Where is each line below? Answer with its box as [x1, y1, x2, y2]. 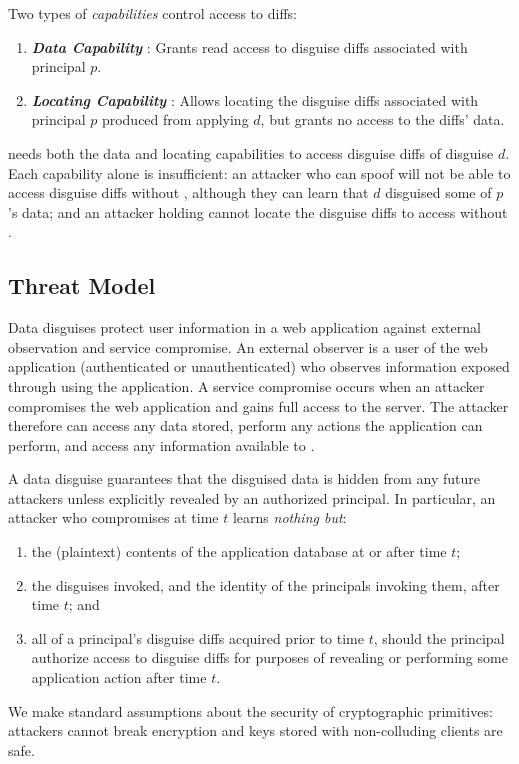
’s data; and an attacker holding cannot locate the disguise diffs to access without [8, 201, 508, 222]
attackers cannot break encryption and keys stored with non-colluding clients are [8, 720, 503, 741]
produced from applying [101, 109, 249, 130]
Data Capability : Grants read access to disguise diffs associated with [31, 36, 468, 57]
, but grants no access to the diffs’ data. [260, 109, 505, 130]
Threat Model [8, 270, 156, 301]
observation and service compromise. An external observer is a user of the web [8, 336, 488, 357]
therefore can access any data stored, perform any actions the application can [8, 415, 483, 436]
